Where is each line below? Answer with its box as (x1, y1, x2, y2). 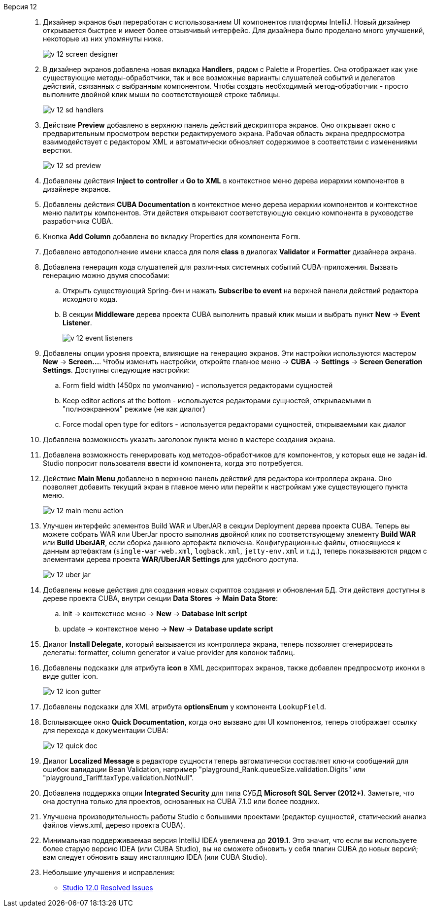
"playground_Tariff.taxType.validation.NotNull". (43, 773, 194, 782)
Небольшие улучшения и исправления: (43, 868, 175, 876)
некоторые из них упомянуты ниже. (43, 35, 164, 43)
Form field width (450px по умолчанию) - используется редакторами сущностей (63, 381, 333, 389)
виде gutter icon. (43, 672, 99, 680)
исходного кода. (63, 295, 118, 303)
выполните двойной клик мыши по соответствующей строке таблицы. (43, 90, 280, 99)
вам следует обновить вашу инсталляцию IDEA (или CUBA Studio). (43, 853, 267, 861)
